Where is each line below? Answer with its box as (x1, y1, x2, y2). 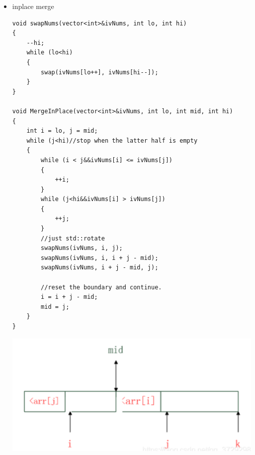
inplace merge (12, 1, 54, 11)
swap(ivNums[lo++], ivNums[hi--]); (41, 68, 159, 76)
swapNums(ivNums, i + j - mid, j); (41, 264, 159, 271)
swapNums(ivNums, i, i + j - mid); (41, 254, 159, 261)
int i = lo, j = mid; (26, 127, 98, 135)
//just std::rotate (41, 234, 105, 242)
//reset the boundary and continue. (41, 283, 162, 291)
